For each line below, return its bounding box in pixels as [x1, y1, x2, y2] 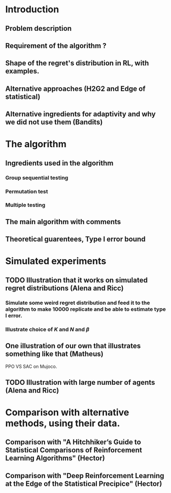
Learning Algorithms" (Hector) [5, 454, 105, 463]
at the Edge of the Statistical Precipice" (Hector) [5, 479, 162, 488]
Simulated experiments [5, 255, 106, 267]
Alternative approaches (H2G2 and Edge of [5, 84, 146, 93]
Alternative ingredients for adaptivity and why [5, 110, 156, 119]
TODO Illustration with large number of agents [5, 378, 155, 387]
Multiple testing [5, 202, 46, 209]
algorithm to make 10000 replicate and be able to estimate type [5, 305, 166, 312]
